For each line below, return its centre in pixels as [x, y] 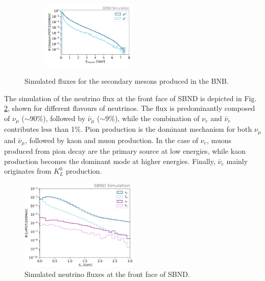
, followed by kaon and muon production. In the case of [112, 140]
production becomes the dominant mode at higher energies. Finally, [110, 161]
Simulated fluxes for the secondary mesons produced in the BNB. [127, 80]
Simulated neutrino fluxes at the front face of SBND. [107, 274]
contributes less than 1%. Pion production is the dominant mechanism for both [128, 129]
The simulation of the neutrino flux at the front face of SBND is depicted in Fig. [130, 98]
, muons [219, 140]
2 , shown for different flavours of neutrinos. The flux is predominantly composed [130, 108]
